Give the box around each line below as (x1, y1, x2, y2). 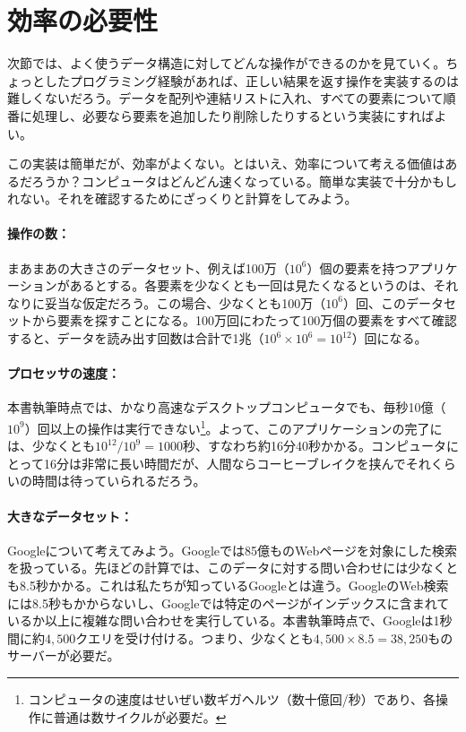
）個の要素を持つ (306, 258, 408, 277)
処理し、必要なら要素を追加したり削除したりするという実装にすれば (31, 106, 435, 125)
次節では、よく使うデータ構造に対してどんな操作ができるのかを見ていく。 (7, 54, 446, 73)
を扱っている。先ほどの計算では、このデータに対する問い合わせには (7, 558, 409, 577)
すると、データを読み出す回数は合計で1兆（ (7, 329, 264, 348)
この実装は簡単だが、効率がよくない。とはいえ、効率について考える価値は (7, 154, 445, 173)
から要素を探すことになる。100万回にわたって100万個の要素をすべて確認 (31, 311, 457, 330)
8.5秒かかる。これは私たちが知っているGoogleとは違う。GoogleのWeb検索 (19, 576, 449, 595)
